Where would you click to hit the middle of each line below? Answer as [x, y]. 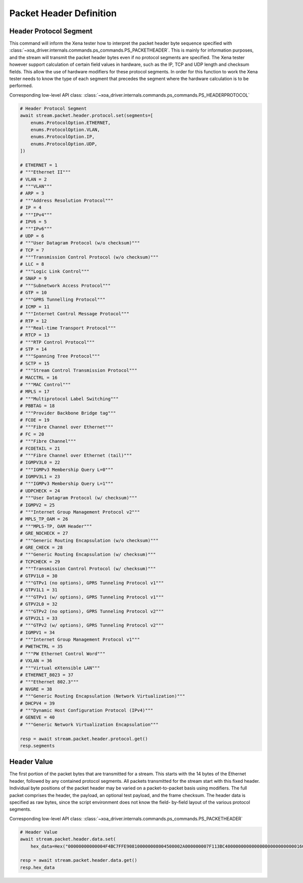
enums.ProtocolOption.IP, [63, 137]
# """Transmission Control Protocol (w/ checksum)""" [88, 569]
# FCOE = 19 [35, 420]
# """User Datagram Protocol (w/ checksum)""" [79, 498]
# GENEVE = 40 [37, 718]
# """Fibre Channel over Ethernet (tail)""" [76, 455]
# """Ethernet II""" [45, 172]
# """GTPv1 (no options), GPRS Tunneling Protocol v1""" [92, 583]
